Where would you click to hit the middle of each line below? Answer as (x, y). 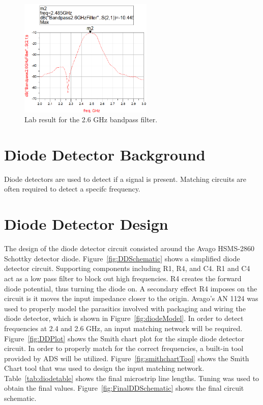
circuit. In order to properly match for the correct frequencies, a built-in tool (124, 348)
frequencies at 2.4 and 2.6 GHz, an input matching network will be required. (123, 328)
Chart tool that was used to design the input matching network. (104, 368)
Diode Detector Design (86, 224)
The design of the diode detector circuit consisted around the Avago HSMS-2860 (129, 248)
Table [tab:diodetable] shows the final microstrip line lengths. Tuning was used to (132, 378)
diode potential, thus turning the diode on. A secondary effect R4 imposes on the (131, 288)
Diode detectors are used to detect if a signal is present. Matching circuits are (125, 179)
